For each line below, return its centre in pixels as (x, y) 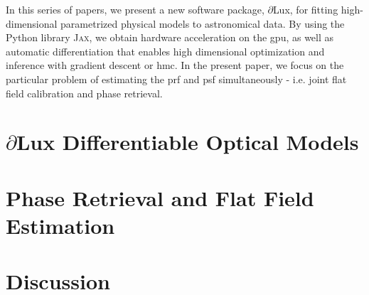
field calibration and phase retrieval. (84, 93)
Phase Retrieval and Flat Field (160, 197)
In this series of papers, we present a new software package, (135, 9)
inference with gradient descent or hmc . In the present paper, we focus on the (175, 65)
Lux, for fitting (305, 9)
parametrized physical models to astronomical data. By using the (203, 23)
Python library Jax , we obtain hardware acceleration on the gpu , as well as (170, 37)
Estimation (60, 225)
